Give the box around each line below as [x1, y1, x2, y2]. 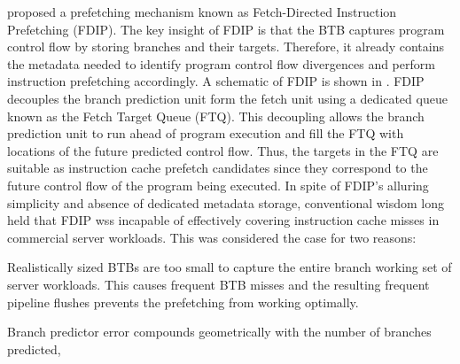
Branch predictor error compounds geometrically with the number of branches [7, 322, 432, 341]
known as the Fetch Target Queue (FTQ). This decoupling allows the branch [7, 106, 425, 125]
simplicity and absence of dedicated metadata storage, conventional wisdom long [7, 193, 445, 212]
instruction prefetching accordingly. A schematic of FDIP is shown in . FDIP [7, 72, 425, 90]
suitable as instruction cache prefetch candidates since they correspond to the [7, 159, 428, 177]
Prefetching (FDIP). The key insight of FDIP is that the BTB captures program [7, 19, 445, 38]
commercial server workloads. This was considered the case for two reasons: [7, 228, 417, 246]
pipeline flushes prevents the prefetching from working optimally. [7, 292, 359, 311]
